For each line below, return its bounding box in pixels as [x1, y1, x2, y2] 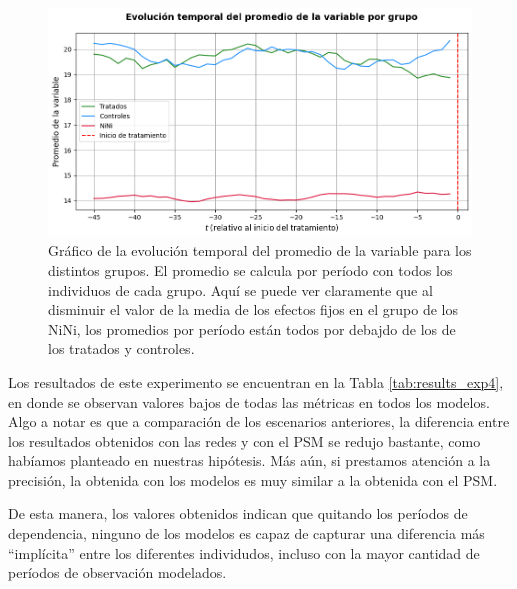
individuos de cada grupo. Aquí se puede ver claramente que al [48, 279, 433, 300]
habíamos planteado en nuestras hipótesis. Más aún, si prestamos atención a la [8, 450, 491, 471]
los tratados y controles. [48, 338, 195, 359]
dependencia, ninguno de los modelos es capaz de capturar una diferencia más [8, 523, 485, 544]
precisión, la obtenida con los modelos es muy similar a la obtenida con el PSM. [8, 469, 498, 490]
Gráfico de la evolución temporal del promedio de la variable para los [48, 240, 472, 261]
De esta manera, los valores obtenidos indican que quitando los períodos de [8, 503, 468, 524]
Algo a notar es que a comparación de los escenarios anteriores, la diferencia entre [8, 411, 510, 432]
